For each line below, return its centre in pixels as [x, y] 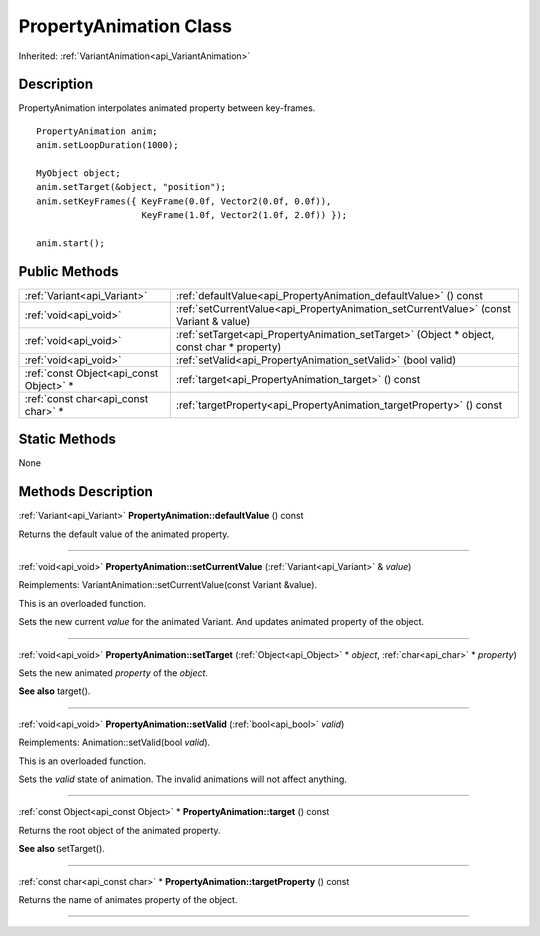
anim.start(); [70, 243]
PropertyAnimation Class [125, 26]
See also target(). [54, 691]
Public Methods [68, 271]
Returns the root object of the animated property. [119, 830]
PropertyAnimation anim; [97, 131]
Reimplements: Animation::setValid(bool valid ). [114, 742]
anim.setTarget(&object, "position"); [131, 187]
